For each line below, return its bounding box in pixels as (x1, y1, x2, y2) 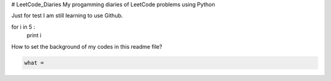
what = (24, 59, 44, 66)
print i (26, 32, 42, 39)
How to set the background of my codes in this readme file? (11, 43, 162, 50)
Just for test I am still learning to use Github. (11, 12, 123, 19)
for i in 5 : (11, 23, 36, 30)
